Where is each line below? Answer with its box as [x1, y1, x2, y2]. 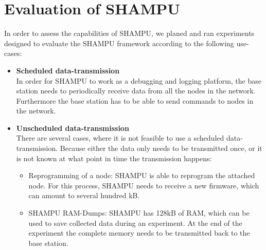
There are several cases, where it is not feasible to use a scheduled [16, 132, 224, 143]
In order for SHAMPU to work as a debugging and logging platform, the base [16, 75, 261, 86]
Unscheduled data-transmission [16, 122, 129, 133]
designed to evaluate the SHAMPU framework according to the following [4, 37, 234, 48]
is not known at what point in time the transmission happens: [16, 152, 212, 163]
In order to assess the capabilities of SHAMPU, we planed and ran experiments [4, 28, 255, 39]
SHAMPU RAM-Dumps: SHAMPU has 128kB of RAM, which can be [28, 207, 250, 218]
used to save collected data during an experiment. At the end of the [28, 217, 242, 228]
